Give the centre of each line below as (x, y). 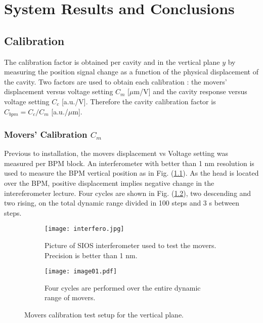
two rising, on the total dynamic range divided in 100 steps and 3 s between (122, 203)
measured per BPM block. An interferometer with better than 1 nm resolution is (129, 163)
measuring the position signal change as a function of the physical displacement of (131, 72)
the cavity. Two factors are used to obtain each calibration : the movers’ (116, 81)
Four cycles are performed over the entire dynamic (123, 287)
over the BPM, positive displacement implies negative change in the (109, 183)
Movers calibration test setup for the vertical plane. (104, 315)
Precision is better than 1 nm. (91, 255)
